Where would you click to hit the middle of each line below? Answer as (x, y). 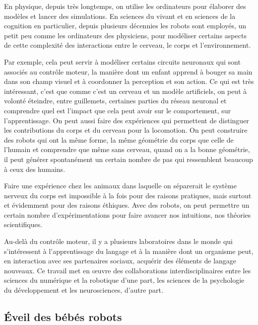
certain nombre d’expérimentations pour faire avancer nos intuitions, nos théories (128, 214)
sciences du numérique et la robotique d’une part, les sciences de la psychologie (124, 280)
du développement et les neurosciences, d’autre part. (84, 290)
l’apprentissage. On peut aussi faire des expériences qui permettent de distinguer (127, 120)
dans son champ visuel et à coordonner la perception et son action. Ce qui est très (129, 81)
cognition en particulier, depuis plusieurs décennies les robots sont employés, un (125, 26)
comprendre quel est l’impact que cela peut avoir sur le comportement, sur (117, 110)
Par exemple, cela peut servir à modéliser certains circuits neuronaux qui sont (122, 61)
